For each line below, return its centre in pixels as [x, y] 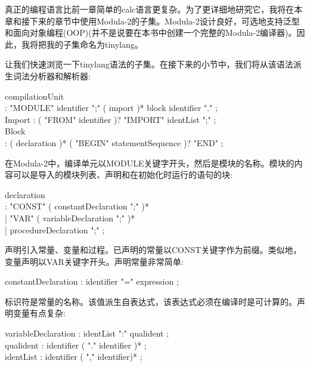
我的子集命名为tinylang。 [94, 44]
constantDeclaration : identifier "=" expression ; [92, 281]
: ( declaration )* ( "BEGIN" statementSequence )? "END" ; [114, 142]
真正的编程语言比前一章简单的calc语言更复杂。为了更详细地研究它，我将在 [150, 9]
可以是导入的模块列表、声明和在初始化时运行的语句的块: [123, 175]
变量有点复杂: [39, 313]
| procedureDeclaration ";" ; [55, 229]
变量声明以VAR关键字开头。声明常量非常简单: [94, 261]
